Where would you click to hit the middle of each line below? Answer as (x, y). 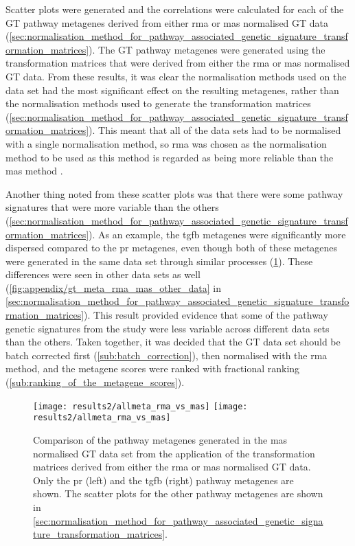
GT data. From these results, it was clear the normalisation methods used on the (176, 76)
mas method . (34, 171)
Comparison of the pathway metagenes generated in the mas (160, 439)
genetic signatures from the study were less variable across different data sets (168, 328)
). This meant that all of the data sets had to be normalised (215, 130)
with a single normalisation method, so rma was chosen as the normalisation (166, 143)
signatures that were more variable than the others (112, 207)
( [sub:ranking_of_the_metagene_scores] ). (95, 382)
